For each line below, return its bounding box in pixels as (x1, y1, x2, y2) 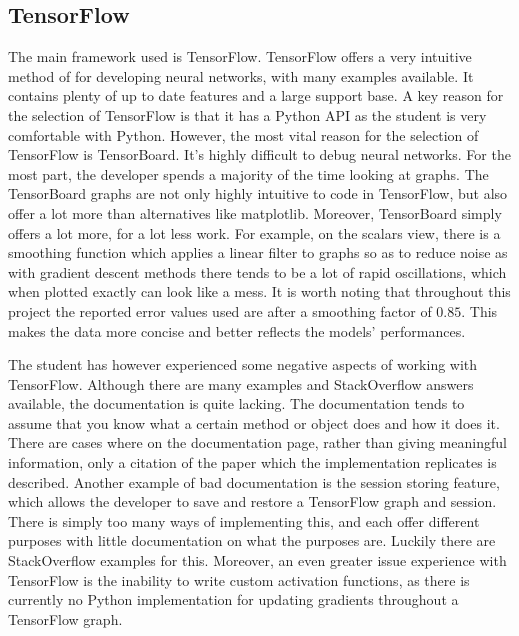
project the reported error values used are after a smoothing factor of (8, 300, 432, 321)
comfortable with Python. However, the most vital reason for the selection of (8, 124, 479, 145)
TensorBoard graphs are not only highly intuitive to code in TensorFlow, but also (8, 183, 508, 204)
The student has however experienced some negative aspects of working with (8, 354, 478, 375)
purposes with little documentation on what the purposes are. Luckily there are (8, 530, 496, 551)
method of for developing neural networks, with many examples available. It (8, 65, 474, 86)
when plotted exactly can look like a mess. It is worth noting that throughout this (8, 281, 511, 302)
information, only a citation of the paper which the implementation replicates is (8, 452, 497, 473)
